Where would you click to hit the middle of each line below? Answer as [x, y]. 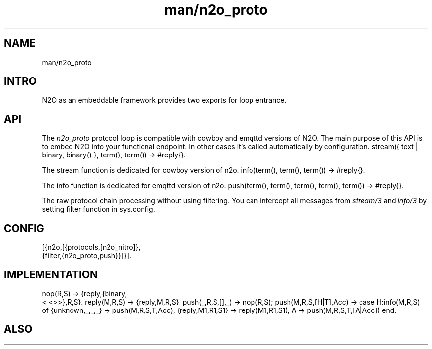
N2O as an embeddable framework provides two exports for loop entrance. [164, 100]
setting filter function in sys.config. [99, 209]
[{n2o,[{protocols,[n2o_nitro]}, [91, 247]
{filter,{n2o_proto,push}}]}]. [87, 256]
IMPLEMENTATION [51, 274]
